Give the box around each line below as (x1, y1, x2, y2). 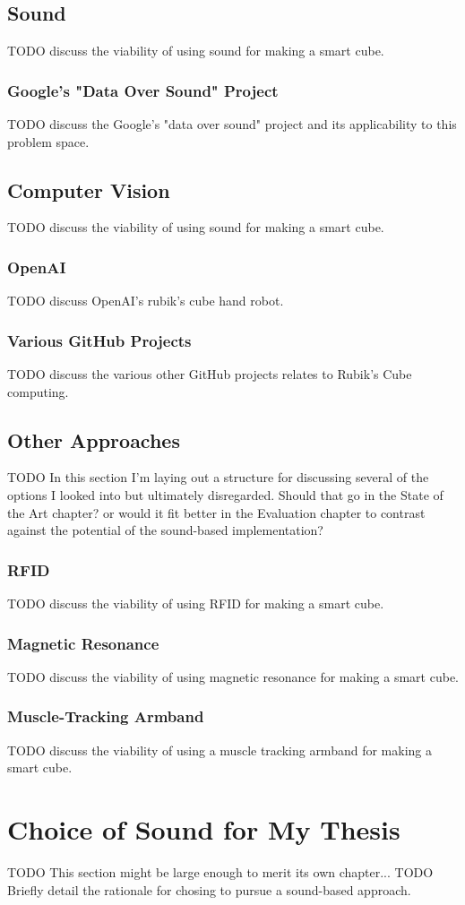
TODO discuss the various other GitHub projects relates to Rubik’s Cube (7, 365, 412, 384)
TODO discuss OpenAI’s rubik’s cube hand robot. (7, 291, 284, 310)
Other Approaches (7, 426, 180, 453)
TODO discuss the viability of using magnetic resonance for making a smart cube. (7, 667, 459, 685)
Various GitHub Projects (7, 329, 192, 351)
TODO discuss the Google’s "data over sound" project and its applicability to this (7, 115, 457, 134)
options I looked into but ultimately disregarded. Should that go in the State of (7, 486, 443, 504)
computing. (7, 382, 69, 401)
